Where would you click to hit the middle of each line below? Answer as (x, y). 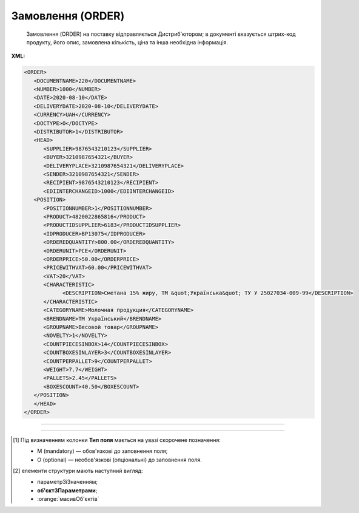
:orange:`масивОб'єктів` (68, 499)
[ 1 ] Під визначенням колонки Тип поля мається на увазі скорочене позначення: (117, 440)
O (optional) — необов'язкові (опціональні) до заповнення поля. (120, 460)
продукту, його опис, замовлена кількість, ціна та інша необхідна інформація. (127, 42)
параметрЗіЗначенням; (68, 482)
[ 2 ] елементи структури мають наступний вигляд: (78, 471)
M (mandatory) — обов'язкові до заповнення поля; (102, 451)
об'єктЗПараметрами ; (67, 490)
